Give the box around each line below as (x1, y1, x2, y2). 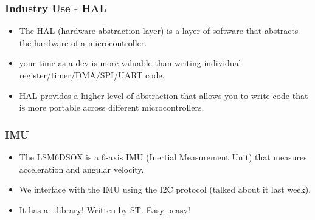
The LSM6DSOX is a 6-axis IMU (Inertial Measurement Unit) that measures (19, 151, 307, 163)
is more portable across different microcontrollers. (19, 101, 204, 114)
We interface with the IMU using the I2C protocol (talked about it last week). (19, 183, 311, 196)
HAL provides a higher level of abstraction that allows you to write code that (19, 89, 308, 101)
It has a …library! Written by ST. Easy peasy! (19, 203, 190, 216)
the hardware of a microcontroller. (19, 36, 147, 49)
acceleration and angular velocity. (19, 162, 144, 175)
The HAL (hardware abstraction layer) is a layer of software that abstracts (19, 24, 299, 37)
